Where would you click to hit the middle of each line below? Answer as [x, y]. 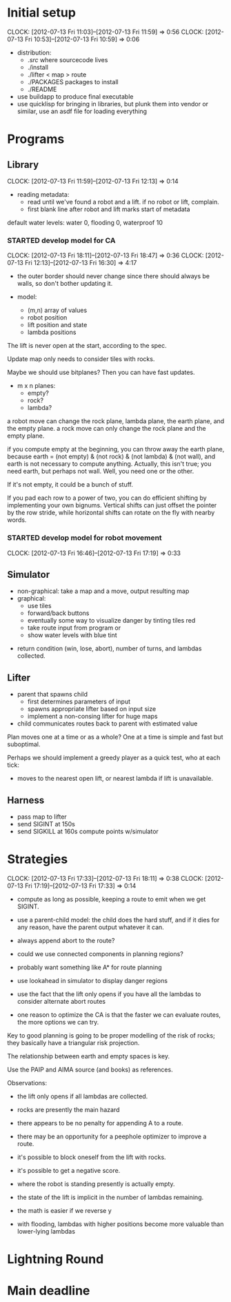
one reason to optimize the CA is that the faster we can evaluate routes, [119, 1014]
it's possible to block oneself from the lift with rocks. [92, 1157]
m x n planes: [36, 386]
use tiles [39, 606]
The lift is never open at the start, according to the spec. [87, 346]
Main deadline [49, 1291]
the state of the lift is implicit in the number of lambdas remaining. [110, 1197]
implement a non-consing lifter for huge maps [93, 717]
